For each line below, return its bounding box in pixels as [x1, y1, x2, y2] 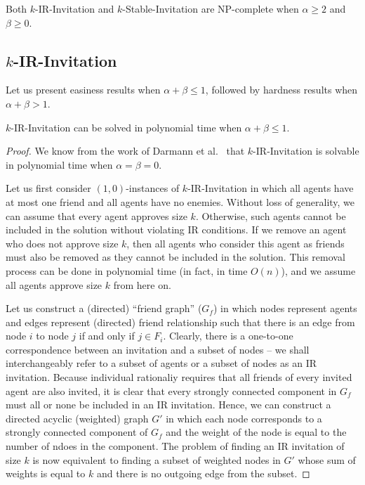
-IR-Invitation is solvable [253, 143, 359, 158]
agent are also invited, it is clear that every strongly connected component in [6, 383, 337, 398]
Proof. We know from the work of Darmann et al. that [6, 143, 245, 158]
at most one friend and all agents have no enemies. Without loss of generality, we [6, 194, 355, 209]
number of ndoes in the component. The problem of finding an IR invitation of [6, 439, 345, 453]
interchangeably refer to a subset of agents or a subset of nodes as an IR [6, 356, 317, 370]
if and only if [79, 328, 135, 343]
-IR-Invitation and [35, 1, 114, 15]
